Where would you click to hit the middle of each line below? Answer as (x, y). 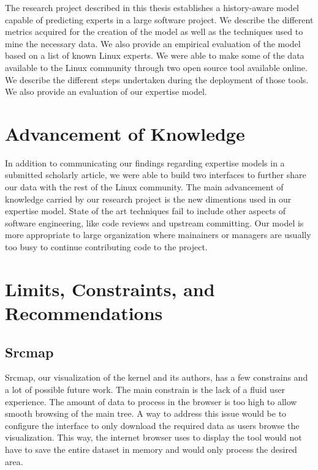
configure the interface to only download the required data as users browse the (152, 425)
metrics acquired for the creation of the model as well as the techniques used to (154, 32)
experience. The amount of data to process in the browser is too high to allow (151, 401)
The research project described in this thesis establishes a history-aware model (152, 7)
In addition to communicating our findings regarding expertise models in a (145, 162)
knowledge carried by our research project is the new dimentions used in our (148, 199)
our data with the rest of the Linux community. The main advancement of (144, 187)
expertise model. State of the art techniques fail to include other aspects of (146, 211)
